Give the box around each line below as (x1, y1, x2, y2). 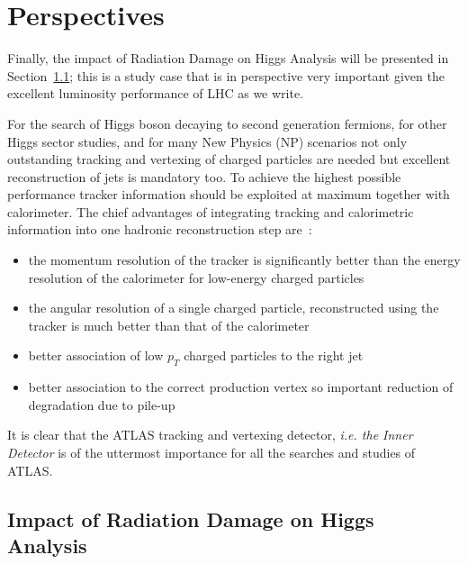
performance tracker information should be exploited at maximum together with (7, 185, 450, 204)
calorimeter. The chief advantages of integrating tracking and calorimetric (7, 202, 414, 221)
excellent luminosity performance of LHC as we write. (7, 84, 304, 103)
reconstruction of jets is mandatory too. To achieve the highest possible (7, 167, 401, 186)
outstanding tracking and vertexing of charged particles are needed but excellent (7, 150, 451, 168)
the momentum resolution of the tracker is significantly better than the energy (28, 250, 461, 269)
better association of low (28, 346, 164, 365)
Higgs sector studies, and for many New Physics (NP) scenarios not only (7, 132, 408, 150)
